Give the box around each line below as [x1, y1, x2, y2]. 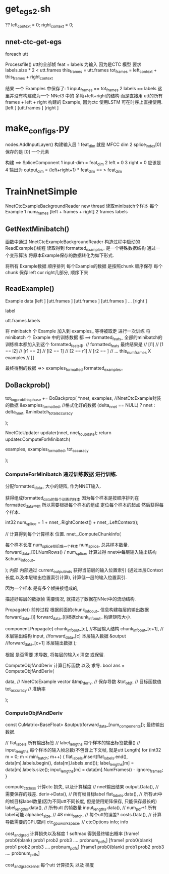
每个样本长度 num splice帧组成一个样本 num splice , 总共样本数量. [5, 542, 129, 549]
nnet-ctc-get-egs [5, 37, 62, 46]
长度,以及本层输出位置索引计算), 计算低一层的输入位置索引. [5, 575, 127, 581]
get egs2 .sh [5, 3, 51, 16]
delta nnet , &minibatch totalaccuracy [5, 409, 73, 416]
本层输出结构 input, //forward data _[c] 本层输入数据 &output [5, 633, 126, 640]
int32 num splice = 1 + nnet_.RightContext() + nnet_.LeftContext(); [5, 519, 139, 527]
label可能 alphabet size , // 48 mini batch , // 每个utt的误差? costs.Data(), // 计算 [5, 812, 162, 819]
